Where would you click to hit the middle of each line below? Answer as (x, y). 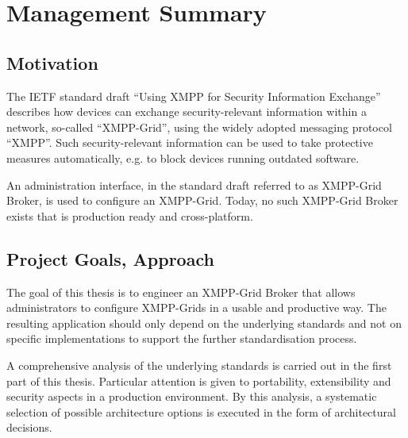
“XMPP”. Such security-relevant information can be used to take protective (190, 142)
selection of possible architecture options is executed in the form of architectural (201, 411)
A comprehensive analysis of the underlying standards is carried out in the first (199, 365)
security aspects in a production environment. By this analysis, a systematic (192, 396)
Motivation (52, 62)
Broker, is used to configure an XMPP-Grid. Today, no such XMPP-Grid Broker (202, 200)
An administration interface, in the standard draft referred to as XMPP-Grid (194, 184)
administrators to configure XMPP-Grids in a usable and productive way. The (196, 307)
